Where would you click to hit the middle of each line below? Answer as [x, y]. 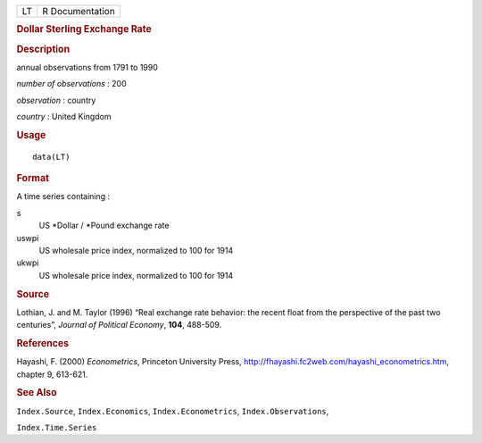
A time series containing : [63, 196]
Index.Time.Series [57, 428]
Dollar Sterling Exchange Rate [84, 29]
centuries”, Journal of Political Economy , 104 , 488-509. [119, 325]
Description [43, 49]
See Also [37, 393]
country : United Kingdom [64, 117]
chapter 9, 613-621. [52, 374]
